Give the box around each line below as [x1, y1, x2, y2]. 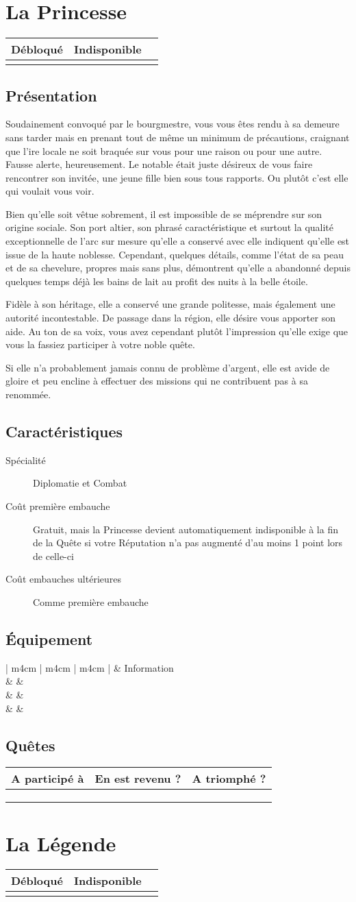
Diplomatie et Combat [33, 476, 127, 490]
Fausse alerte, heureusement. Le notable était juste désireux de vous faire [5, 157, 313, 171]
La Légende [5, 829, 116, 857]
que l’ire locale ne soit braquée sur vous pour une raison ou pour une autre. [5, 143, 322, 158]
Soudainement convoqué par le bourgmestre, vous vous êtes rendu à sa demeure [5, 117, 340, 131]
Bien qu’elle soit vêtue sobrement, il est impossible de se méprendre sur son [5, 206, 322, 221]
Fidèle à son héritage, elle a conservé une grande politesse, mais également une [5, 297, 335, 311]
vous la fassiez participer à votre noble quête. [5, 337, 195, 352]
